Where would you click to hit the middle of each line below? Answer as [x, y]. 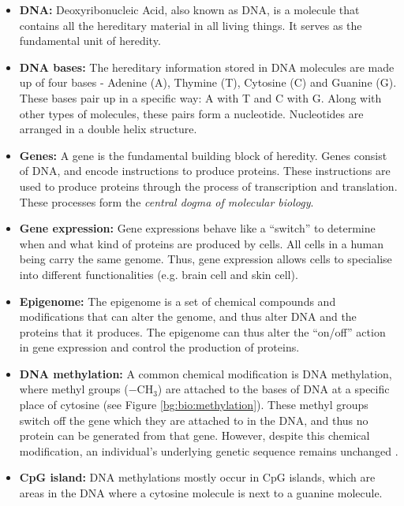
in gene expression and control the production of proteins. [159, 347]
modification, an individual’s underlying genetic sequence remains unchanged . [209, 450]
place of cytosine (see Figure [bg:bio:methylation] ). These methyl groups [194, 405]
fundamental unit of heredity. [90, 41]
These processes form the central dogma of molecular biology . [166, 201]
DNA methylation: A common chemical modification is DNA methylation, [206, 373]
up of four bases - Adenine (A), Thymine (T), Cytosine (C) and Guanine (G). [208, 82]
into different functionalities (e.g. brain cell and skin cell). [159, 274]
